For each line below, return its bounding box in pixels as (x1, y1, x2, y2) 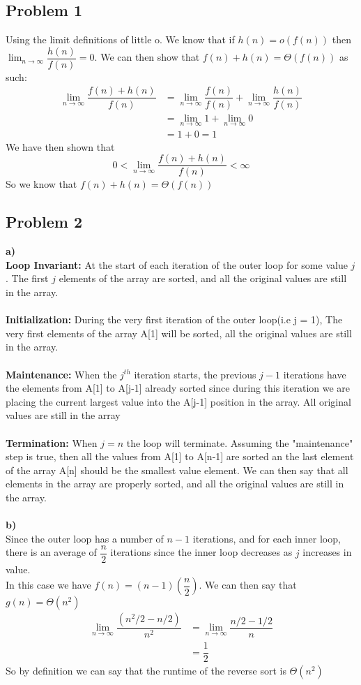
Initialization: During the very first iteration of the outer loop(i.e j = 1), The (6, 312, 343, 327)
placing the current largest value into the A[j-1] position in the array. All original (6, 394, 351, 408)
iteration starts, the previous (134, 367, 256, 381)
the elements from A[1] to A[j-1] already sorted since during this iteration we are (6, 381, 351, 395)
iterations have (283, 367, 346, 381)
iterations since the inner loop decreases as (110, 545, 293, 559)
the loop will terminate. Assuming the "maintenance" (126, 435, 353, 450)
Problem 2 (6, 211, 82, 233)
